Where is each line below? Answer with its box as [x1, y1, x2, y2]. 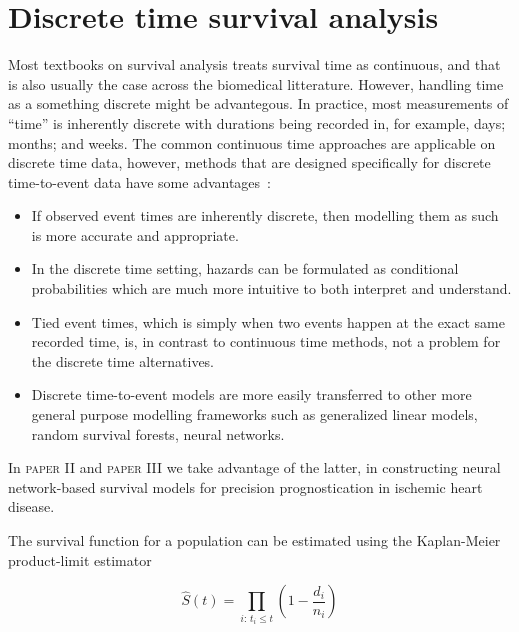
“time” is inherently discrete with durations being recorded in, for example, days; [8, 112, 506, 133]
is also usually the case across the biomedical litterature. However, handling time [8, 73, 504, 94]
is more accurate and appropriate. [31, 224, 239, 245]
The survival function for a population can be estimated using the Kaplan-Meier [8, 530, 501, 550]
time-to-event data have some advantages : [8, 171, 272, 192]
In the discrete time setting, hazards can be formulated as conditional [31, 258, 459, 279]
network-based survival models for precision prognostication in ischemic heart [8, 476, 483, 497]
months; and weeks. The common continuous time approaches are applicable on [8, 132, 496, 153]
